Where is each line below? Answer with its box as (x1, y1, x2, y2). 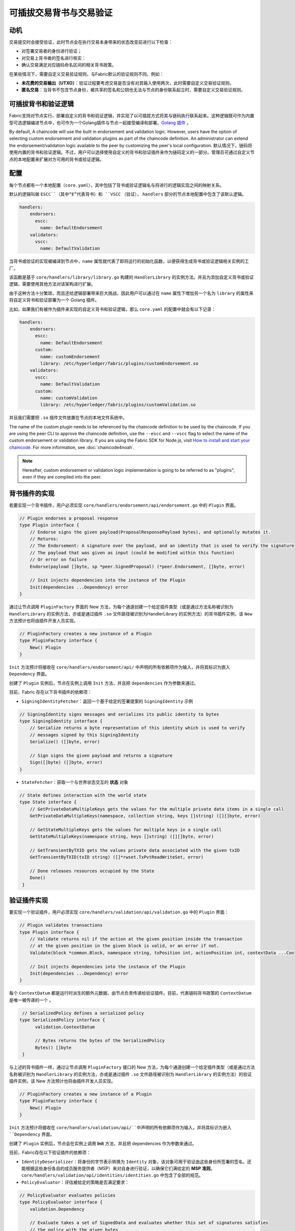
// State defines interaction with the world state (19, 792, 147, 798)
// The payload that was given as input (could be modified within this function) (29, 550, 235, 555)
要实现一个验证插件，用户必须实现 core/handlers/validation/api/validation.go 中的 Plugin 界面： (9, 909, 229, 915)
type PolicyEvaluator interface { (19, 1199, 103, 1205)
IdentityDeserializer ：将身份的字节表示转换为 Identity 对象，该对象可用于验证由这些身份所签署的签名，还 (21, 1159, 252, 1165)
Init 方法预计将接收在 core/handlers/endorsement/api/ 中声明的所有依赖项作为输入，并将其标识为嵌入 (9, 664, 231, 670)
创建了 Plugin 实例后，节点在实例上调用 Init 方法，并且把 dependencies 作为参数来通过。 (9, 680, 199, 686)
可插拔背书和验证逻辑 (9, 100, 74, 108)
